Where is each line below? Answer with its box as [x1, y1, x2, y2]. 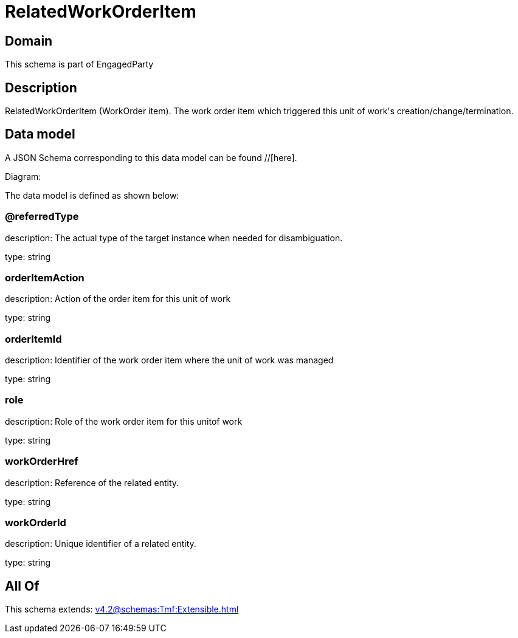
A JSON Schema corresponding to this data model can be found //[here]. [5, 152, 297, 163]
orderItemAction [5, 271, 85, 284]
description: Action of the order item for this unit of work [5, 293, 231, 304]
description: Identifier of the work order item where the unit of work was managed [5, 355, 334, 366]
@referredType [5, 210, 79, 223]
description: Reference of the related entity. [5, 477, 179, 488]
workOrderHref [5, 455, 78, 468]
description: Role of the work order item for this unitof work [5, 416, 243, 427]
